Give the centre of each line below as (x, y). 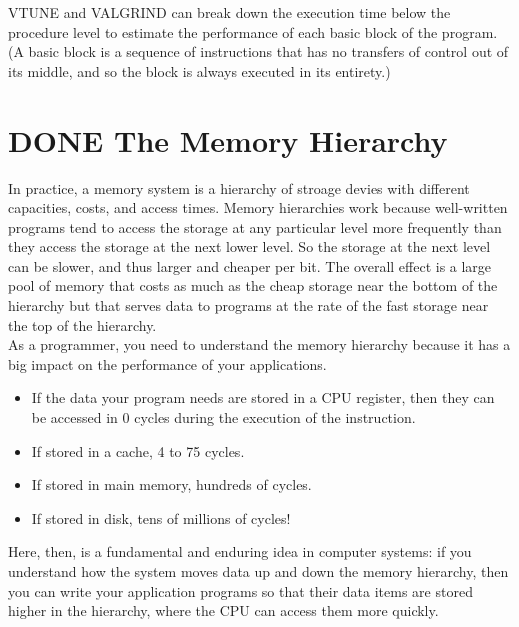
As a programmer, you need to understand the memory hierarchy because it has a (259, 344)
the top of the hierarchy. (82, 324)
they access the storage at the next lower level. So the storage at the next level (249, 246)
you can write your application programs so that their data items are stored (240, 590)
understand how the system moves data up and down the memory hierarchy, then (258, 571)
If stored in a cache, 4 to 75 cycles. (138, 450)
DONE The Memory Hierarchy (228, 139)
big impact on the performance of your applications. (167, 363)
